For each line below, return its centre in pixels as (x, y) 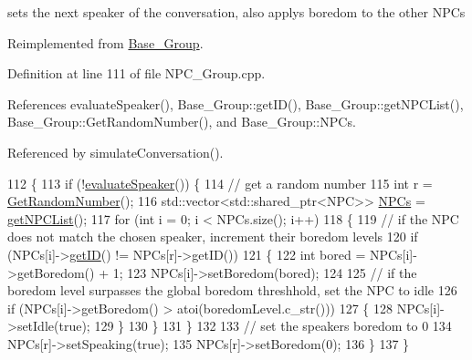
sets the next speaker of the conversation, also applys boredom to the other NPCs (236, 12)
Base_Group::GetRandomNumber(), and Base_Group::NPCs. (182, 122)
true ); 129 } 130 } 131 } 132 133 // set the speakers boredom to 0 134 (255, 326)
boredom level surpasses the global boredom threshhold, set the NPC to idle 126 (232, 290)
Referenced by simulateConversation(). (115, 152)
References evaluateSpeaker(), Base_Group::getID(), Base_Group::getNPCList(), (236, 103)
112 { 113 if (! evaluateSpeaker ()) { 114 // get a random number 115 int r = (220, 183)
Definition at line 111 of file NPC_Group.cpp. (136, 73)
